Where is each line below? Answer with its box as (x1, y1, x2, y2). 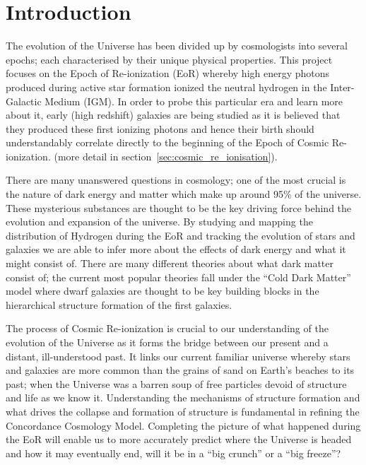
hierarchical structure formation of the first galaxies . (6, 297, 232, 312)
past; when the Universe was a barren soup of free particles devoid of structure (6, 376, 347, 391)
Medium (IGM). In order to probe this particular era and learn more (45, 93, 343, 108)
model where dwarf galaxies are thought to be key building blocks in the (6, 283, 319, 298)
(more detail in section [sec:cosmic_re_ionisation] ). (54, 148, 278, 163)
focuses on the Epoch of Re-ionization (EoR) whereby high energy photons (6, 66, 330, 81)
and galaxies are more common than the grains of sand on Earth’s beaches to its (6, 363, 355, 377)
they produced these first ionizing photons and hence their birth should (6, 121, 314, 136)
